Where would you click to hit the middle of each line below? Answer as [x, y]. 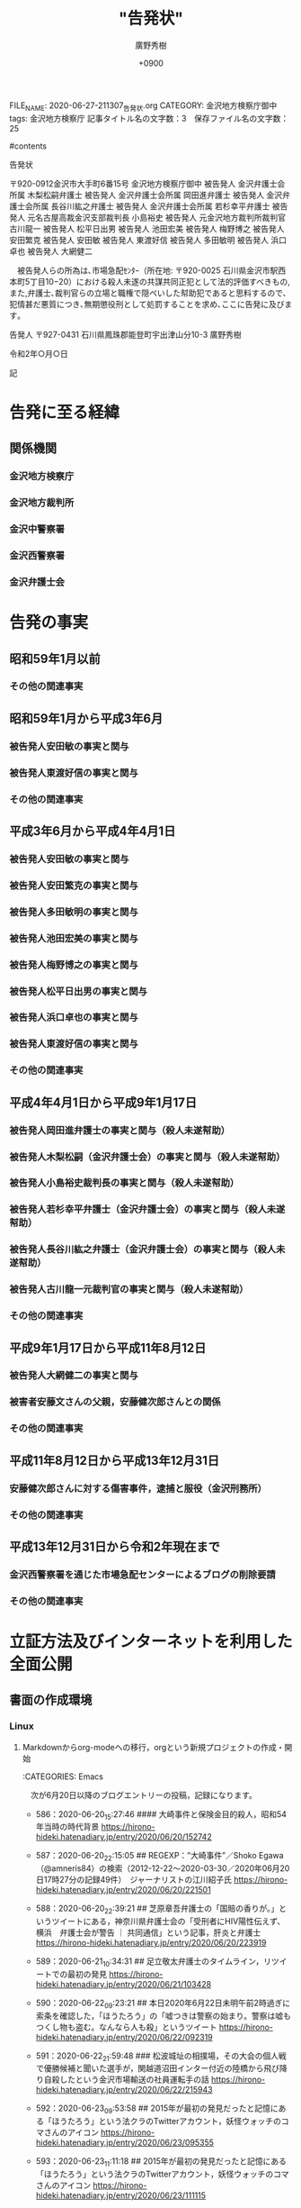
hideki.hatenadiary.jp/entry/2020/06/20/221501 [123, 1890]
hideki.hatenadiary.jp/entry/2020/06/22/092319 [124, 2037]
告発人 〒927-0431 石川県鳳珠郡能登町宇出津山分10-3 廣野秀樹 [126, 334]
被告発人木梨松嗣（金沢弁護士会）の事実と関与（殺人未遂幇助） [147, 1157]
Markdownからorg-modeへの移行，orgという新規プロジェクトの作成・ [153, 1747]
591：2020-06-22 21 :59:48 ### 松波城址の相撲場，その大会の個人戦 [161, 2057]
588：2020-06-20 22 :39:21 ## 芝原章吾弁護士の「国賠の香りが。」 [157, 1909]
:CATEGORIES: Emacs [62, 1776]
